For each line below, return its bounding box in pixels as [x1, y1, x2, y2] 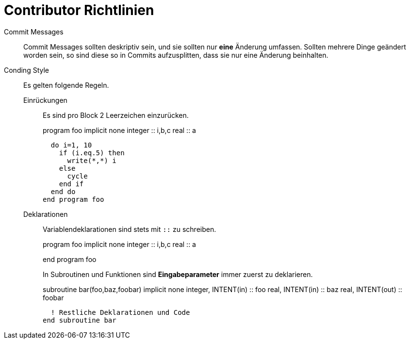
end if [59, 180, 84, 188]
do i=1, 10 [50, 141, 92, 149]
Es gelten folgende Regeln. [23, 81, 109, 89]
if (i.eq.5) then [59, 148, 125, 157]
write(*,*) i [67, 156, 116, 164]
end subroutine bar [43, 316, 116, 324]
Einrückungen [23, 96, 67, 104]
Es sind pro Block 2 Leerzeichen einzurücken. [43, 111, 189, 119]
